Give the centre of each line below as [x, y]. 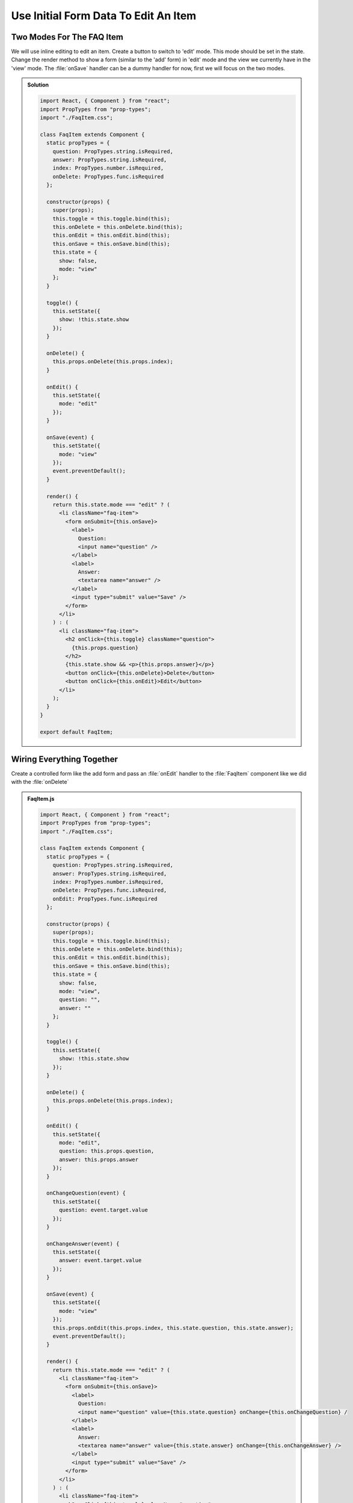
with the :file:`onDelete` [40, 782]
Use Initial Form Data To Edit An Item [104, 16]
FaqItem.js [41, 798]
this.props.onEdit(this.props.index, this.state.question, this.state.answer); [173, 1328]
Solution [38, 85]
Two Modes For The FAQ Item [67, 37]
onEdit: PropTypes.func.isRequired [105, 898]
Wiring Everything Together [65, 759]
